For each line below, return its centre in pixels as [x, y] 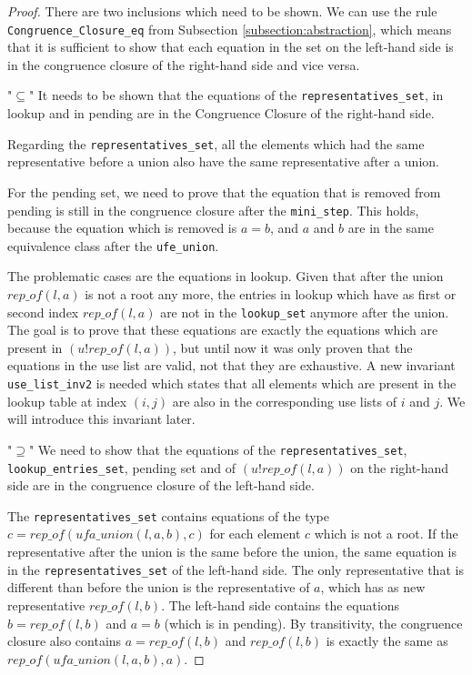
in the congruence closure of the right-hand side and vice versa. [184, 64]
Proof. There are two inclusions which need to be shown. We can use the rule [222, 11]
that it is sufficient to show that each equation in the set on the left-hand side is [231, 47]
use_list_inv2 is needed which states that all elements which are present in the [232, 383]
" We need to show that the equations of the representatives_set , [218, 449]
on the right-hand [400, 467]
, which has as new [373, 587]
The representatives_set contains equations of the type [168, 515]
